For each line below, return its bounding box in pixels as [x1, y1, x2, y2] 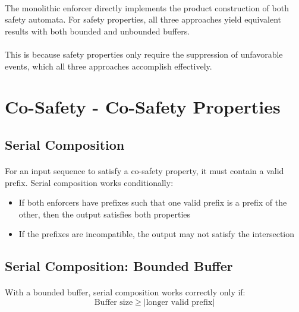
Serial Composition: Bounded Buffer [5, 257, 233, 275]
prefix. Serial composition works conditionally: [5, 176, 174, 188]
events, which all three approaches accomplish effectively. [5, 59, 212, 72]
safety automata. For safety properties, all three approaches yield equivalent [5, 13, 282, 26]
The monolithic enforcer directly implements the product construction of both [5, 1, 289, 14]
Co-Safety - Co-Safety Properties [5, 94, 281, 119]
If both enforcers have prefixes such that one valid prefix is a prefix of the [18, 196, 287, 209]
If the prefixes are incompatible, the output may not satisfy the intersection [18, 228, 294, 240]
